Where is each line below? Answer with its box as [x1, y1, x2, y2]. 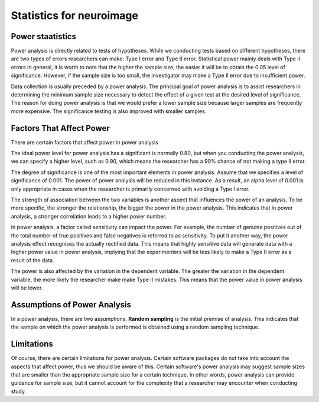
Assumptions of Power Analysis [11, 300, 132, 310]
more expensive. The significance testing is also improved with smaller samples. [11, 107, 207, 115]
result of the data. [11, 256, 54, 263]
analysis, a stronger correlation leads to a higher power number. [11, 213, 167, 220]
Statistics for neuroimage [11, 9, 139, 22]
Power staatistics [11, 31, 77, 41]
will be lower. [11, 284, 43, 291]
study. [11, 388, 27, 395]
